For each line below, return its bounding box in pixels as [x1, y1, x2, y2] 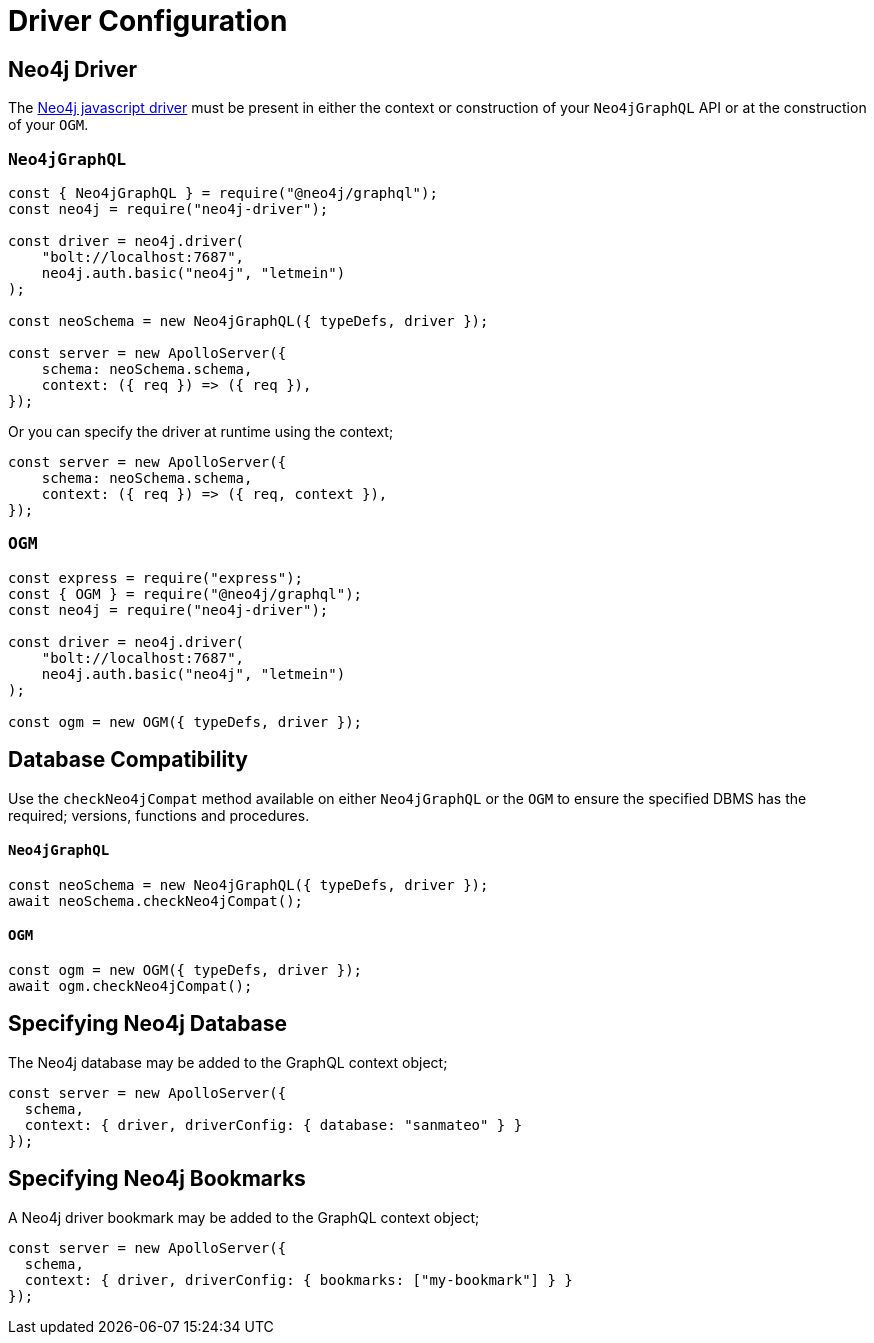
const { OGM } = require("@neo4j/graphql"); [8, 585, 363, 602]
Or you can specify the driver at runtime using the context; [8, 422, 394, 440]
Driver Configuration [8, 4, 288, 38]
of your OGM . [8, 116, 89, 134]
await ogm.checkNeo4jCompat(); [8, 977, 253, 994]
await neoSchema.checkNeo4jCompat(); [8, 892, 304, 909]
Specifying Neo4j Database [8, 1011, 288, 1037]
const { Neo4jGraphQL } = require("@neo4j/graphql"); [8, 184, 438, 201]
